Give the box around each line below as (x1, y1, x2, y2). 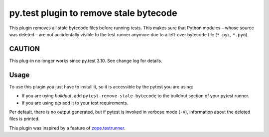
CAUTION (9, 45, 40, 53)
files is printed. (9, 116, 40, 122)
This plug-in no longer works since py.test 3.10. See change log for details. (9, 58, 162, 64)
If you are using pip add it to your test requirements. (21, 100, 129, 106)
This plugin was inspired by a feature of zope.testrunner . (9, 125, 126, 131)
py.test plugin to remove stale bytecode (9, 7, 177, 18)
